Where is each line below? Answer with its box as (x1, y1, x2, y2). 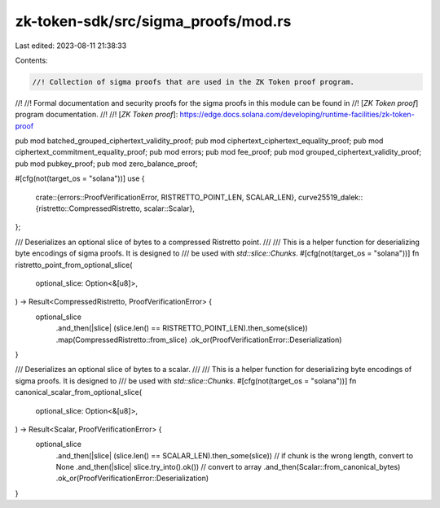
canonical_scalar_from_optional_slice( (15, 388, 143, 397)
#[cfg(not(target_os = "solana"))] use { (15, 173, 146, 183)
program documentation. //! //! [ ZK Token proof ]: (15, 110, 178, 120)
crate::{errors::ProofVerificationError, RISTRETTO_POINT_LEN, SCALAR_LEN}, (35, 192, 297, 202)
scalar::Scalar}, (143, 204, 196, 213)
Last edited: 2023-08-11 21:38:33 (15, 41, 127, 50)
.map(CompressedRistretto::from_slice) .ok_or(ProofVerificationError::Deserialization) (55, 335, 342, 344)
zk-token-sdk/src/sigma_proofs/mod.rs (15, 12, 292, 30)
